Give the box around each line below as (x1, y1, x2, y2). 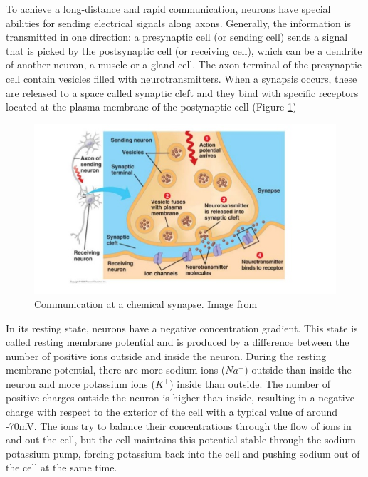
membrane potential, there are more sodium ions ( (6, 362, 226, 377)
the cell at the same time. (6, 460, 117, 475)
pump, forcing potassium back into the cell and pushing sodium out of (53, 446, 360, 461)
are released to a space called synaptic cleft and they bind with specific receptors (6, 85, 359, 100)
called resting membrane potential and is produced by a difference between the (6, 334, 349, 349)
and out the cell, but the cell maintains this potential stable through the (6, 432, 322, 447)
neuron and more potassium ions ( (6, 376, 155, 391)
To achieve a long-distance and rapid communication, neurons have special (6, 1, 331, 16)
